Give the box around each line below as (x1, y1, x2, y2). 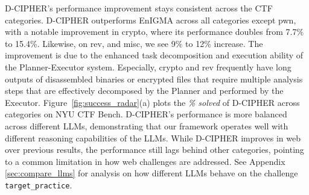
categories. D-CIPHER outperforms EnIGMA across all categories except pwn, (5, 13, 296, 26)
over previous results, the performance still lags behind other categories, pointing (5, 143, 304, 156)
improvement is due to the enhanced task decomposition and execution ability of (5, 49, 304, 61)
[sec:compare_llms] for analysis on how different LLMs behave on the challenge (5, 167, 298, 179)
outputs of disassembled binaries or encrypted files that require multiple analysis (5, 72, 303, 85)
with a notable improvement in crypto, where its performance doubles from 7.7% (5, 25, 304, 38)
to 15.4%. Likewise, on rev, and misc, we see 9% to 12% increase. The (5, 37, 263, 49)
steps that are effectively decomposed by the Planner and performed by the (5, 84, 284, 97)
